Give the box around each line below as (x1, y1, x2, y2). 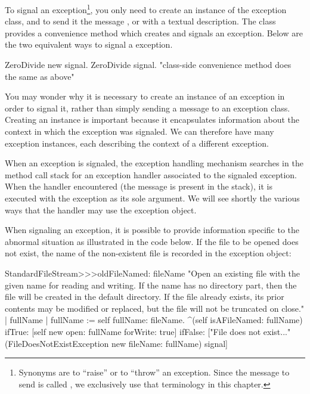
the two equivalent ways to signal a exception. (5, 38, 173, 51)
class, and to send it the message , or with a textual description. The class (5, 15, 276, 27)
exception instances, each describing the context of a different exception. (5, 136, 269, 149)
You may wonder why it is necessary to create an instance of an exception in (5, 90, 285, 103)
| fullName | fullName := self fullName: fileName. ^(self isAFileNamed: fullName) (5, 314, 303, 326)
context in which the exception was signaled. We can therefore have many (5, 125, 274, 137)
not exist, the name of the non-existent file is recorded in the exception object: (5, 247, 292, 259)
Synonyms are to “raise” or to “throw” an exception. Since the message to (18, 366, 290, 379)
